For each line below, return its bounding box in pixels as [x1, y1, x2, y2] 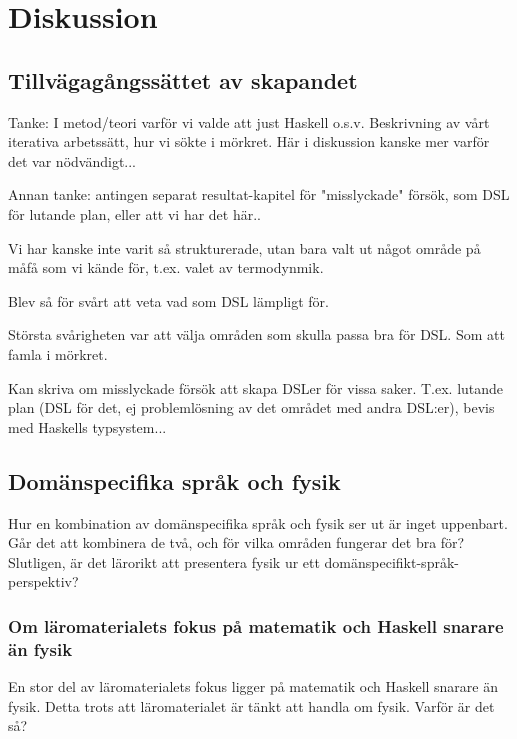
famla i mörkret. [8, 343, 108, 364]
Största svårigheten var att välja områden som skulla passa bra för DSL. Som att [8, 324, 505, 345]
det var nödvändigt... [8, 150, 137, 171]
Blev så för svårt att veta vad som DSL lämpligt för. [8, 290, 329, 311]
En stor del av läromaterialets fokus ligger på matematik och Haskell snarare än [8, 676, 499, 697]
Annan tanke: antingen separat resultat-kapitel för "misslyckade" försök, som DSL [8, 184, 510, 205]
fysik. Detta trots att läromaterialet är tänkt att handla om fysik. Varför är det [8, 695, 495, 716]
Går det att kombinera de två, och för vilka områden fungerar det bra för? [8, 532, 465, 553]
